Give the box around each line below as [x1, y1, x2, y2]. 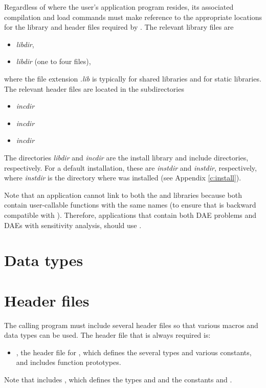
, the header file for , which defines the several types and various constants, [16, 346, 252, 357]
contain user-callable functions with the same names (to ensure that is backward [4, 199, 256, 210]
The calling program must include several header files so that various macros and [4, 319, 258, 330]
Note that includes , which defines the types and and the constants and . [4, 374, 232, 384]
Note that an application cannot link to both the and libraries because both [4, 189, 242, 200]
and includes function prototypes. [16, 357, 121, 367]
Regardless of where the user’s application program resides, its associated [4, 2, 234, 12]
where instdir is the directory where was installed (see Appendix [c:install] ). [4, 172, 241, 183]
